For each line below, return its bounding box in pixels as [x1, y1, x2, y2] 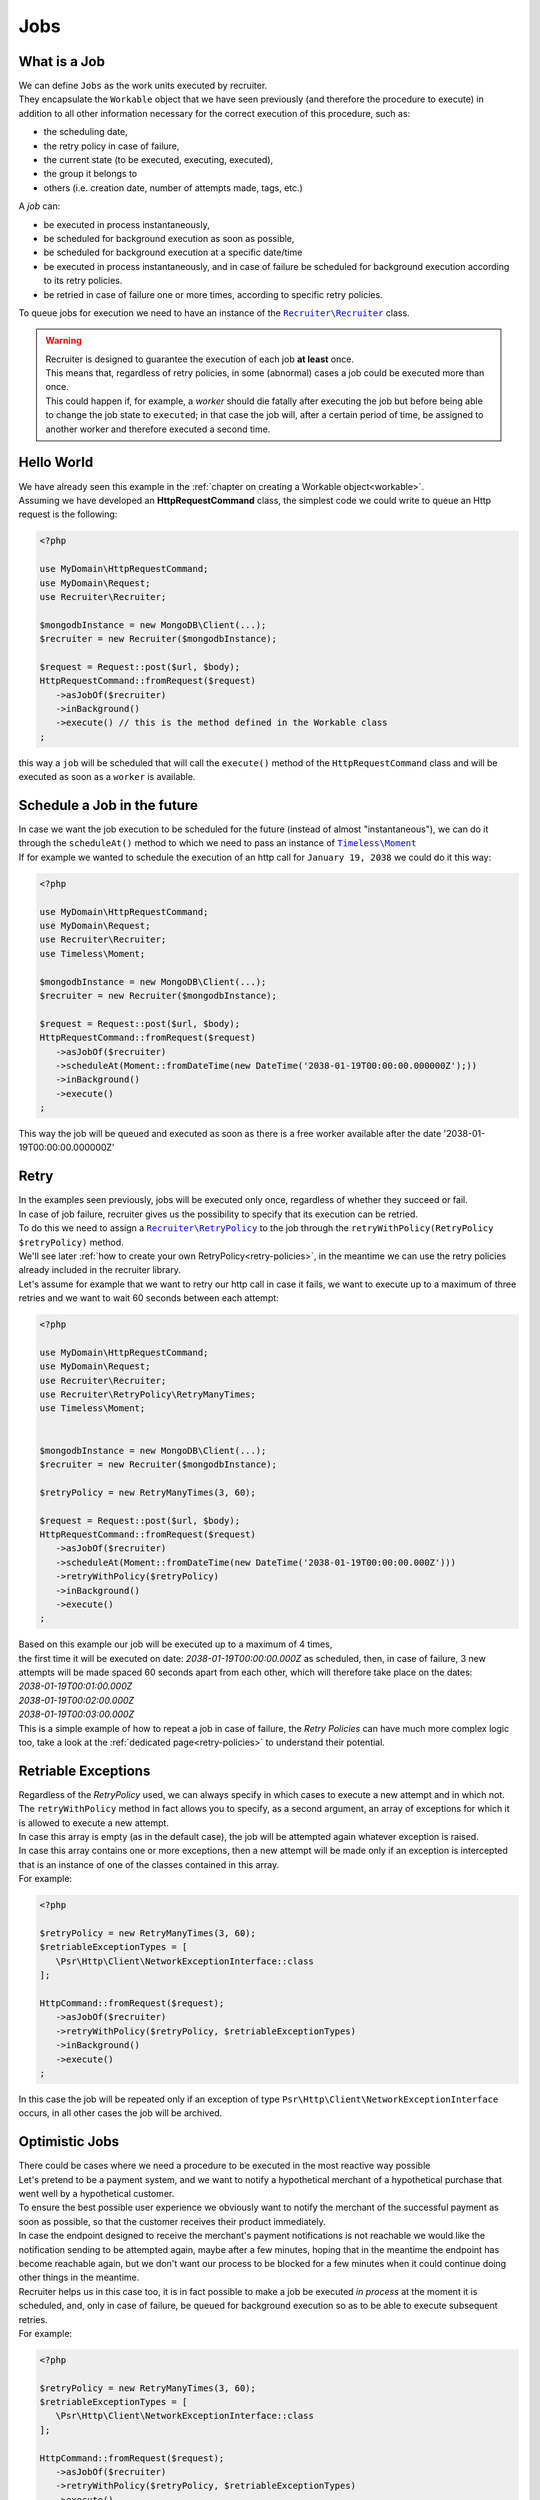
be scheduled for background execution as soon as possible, [43, 232, 295, 244]
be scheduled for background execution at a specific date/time [43, 246, 303, 259]
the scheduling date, [43, 126, 129, 138]
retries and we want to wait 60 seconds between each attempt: [18, 1292, 279, 1304]
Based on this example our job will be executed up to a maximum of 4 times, [18, 1638, 333, 1650]
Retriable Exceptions [18, 1762, 151, 1779]
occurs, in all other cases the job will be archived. [18, 2107, 223, 2119]
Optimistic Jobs [18, 2133, 120, 2150]
